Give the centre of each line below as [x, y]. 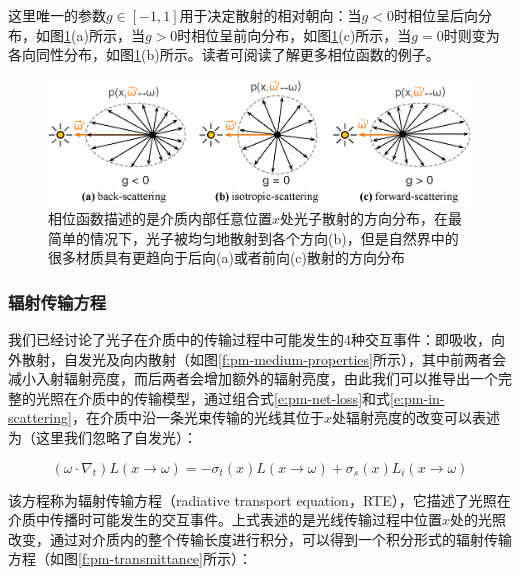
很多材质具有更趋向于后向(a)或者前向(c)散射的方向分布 [226, 257]
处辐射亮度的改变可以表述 [415, 417]
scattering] [40, 417]
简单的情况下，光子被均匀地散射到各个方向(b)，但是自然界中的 [253, 237]
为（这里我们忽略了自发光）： [102, 436]
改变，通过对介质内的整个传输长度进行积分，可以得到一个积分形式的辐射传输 [260, 538]
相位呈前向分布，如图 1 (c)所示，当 [301, 34]
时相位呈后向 [435, 15]
